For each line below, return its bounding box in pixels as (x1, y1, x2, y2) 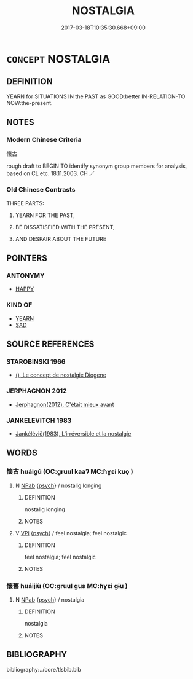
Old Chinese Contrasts (6, 186, 76, 194)
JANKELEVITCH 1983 (6, 416, 72, 425)
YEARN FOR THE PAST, (15, 211, 75, 219)
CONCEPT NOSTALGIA (6, 52, 111, 66)
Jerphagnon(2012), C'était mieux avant (15, 401, 115, 408)
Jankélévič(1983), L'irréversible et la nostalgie (15, 430, 132, 437)
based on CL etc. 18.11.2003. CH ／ (6, 170, 95, 177)
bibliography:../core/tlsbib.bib (6, 665, 82, 673)
